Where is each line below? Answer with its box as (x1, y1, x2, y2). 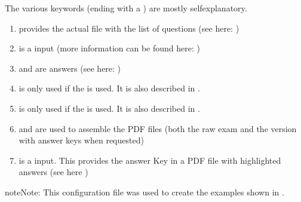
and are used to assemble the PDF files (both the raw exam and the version (19, 122, 297, 134)
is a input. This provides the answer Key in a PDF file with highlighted (19, 154, 281, 166)
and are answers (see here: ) (19, 62, 121, 74)
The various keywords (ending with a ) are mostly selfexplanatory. (5, 2, 247, 14)
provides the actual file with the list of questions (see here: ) (19, 22, 239, 34)
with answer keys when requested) (19, 134, 144, 146)
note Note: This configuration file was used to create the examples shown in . (5, 185, 284, 198)
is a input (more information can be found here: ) (19, 42, 200, 54)
